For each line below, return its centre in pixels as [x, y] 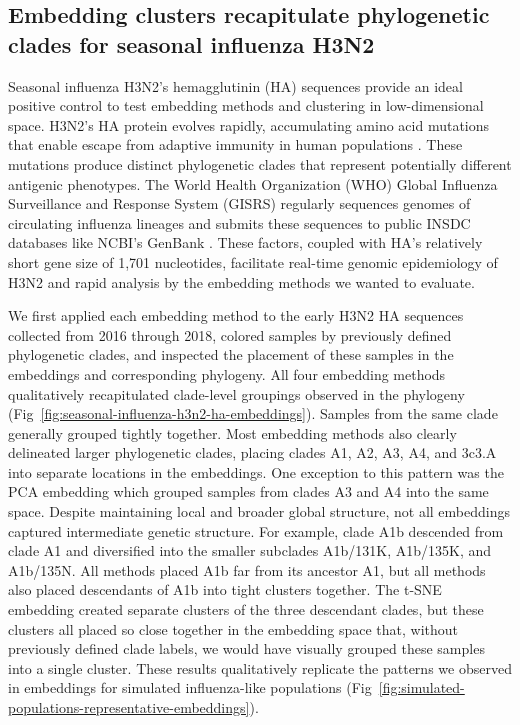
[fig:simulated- [421, 687]
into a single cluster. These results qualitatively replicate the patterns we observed [260, 667]
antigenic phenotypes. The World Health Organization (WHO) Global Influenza [253, 183]
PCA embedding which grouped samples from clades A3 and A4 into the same [248, 491]
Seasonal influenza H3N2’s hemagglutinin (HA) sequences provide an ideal [235, 85]
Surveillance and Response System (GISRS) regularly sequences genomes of [239, 203]
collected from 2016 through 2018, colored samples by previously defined [230, 334]
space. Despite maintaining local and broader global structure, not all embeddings [259, 511]
